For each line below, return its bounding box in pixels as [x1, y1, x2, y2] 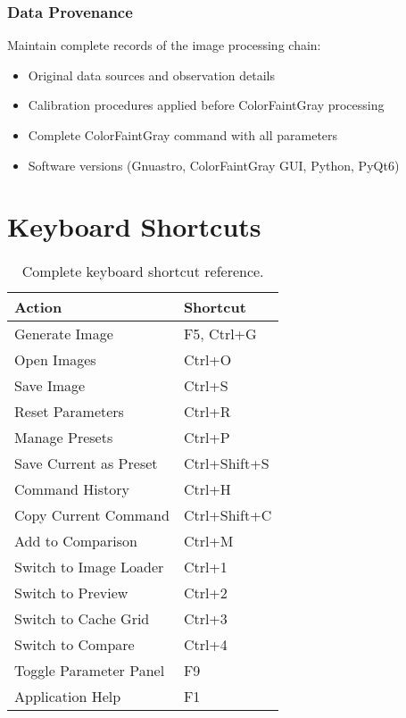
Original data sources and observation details [28, 65, 275, 84]
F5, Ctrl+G [183, 323, 257, 345]
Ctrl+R [183, 401, 231, 422]
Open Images [14, 349, 96, 371]
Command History [14, 479, 130, 500]
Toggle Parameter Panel [14, 660, 165, 681]
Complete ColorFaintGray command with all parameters [28, 126, 338, 144]
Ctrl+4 [183, 634, 228, 655]
